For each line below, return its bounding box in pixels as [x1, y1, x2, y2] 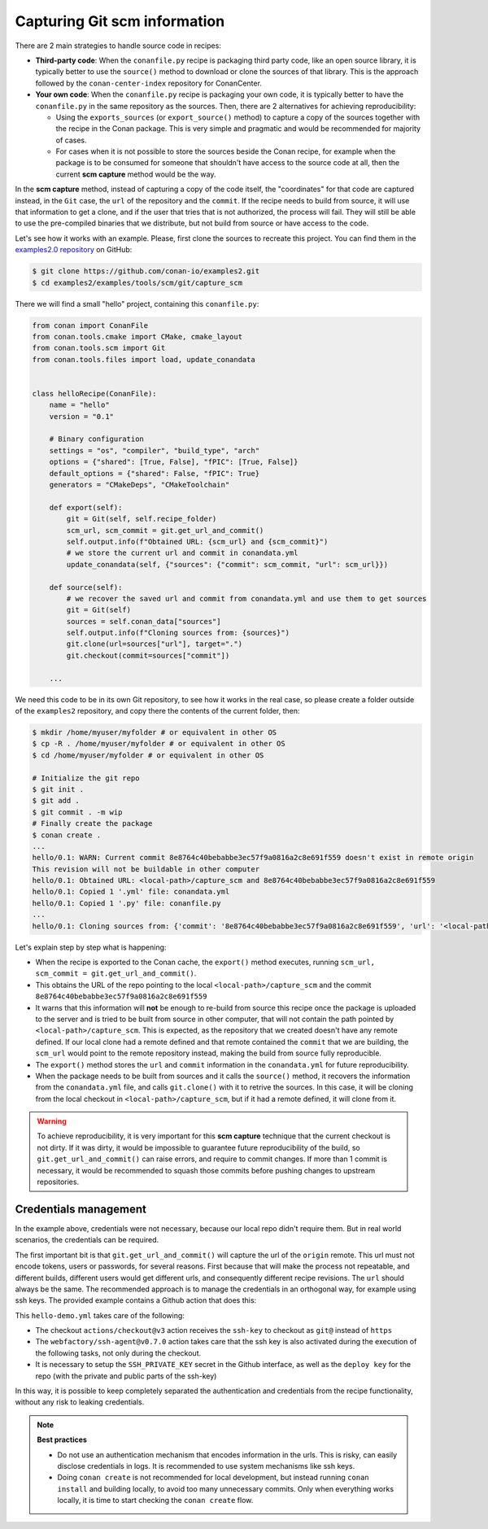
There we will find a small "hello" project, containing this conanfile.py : [15, 299, 259, 308]
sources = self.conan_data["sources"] [66, 617, 221, 626]
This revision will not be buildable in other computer [32, 864, 260, 874]
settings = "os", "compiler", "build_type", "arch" [49, 446, 260, 455]
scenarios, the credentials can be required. [15, 1235, 159, 1245]
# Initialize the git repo [32, 773, 140, 783]
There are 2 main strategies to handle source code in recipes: [15, 41, 221, 50]
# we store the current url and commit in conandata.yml [66, 548, 298, 557]
